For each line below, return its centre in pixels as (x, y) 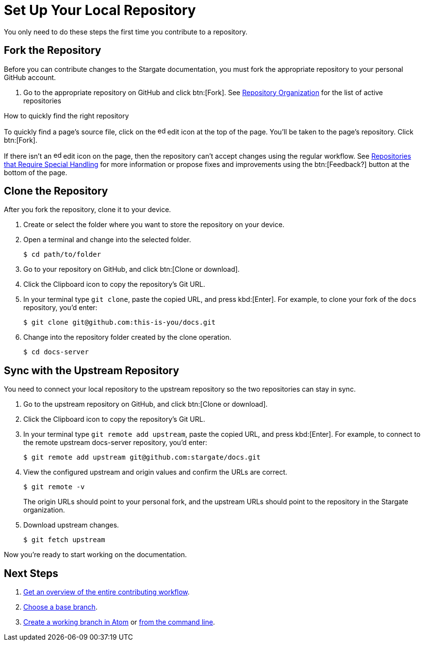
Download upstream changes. (71, 525)
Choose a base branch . (60, 607)
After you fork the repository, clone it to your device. (88, 210)
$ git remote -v (54, 487)
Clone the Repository (56, 191)
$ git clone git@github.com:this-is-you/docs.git (120, 322)
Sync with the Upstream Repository (92, 370)
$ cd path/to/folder (62, 255)
